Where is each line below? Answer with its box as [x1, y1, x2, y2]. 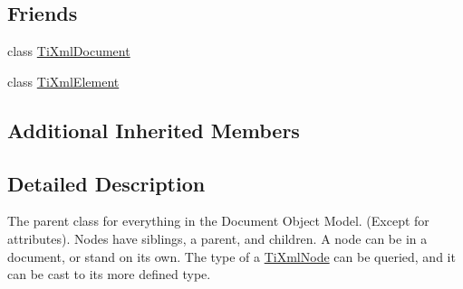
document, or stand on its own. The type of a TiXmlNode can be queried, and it [7, 247, 456, 266]
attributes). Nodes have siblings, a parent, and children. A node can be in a [7, 228, 428, 247]
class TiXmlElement [7, 71, 120, 90]
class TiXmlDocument [7, 42, 130, 61]
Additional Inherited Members [7, 116, 300, 144]
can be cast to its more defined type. [7, 265, 211, 284]
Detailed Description [7, 169, 206, 197]
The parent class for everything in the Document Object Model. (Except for [7, 211, 429, 230]
